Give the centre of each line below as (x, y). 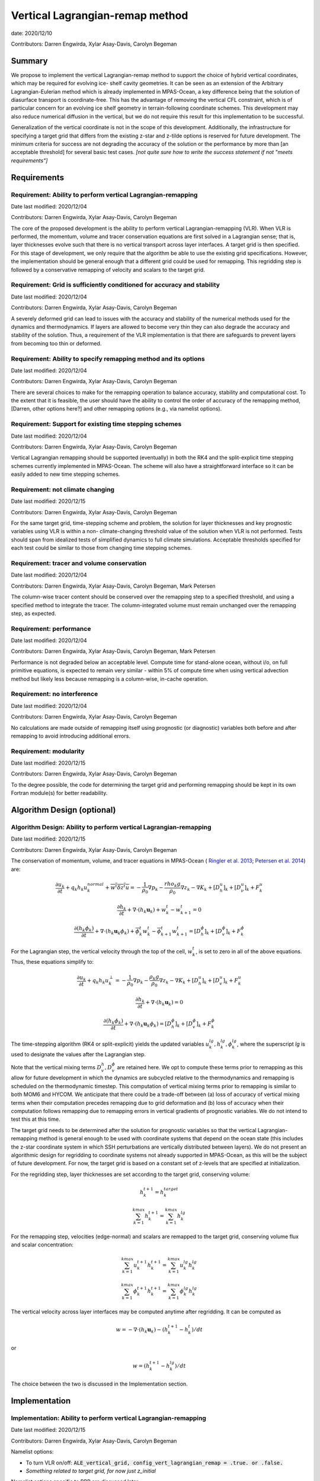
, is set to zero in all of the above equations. (249, 951)
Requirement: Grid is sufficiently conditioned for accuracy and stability (116, 285)
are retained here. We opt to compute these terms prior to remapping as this (210, 1067)
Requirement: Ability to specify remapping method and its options (108, 358)
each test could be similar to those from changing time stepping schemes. (101, 548)
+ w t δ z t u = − (123, 887)
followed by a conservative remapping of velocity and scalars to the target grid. (108, 270)
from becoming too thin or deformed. (56, 343)
